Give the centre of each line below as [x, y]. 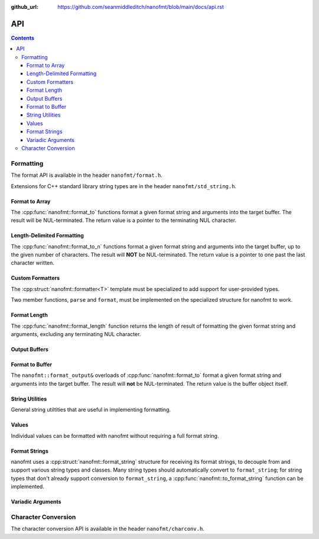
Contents [23, 38]
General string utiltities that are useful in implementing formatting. [91, 410]
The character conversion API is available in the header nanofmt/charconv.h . [108, 529]
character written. [32, 263]
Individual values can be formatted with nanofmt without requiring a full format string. [115, 435]
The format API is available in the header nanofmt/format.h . [87, 175]
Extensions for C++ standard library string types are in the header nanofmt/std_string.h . [123, 186]
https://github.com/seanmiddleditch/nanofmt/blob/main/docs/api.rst [141, 7]
